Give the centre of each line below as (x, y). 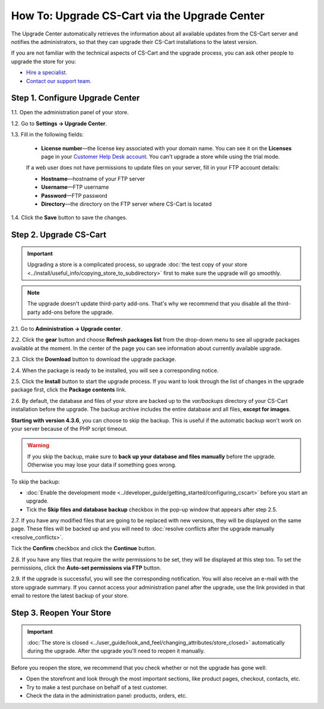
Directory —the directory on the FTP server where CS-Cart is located (127, 204)
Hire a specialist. (46, 73)
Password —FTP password (74, 195)
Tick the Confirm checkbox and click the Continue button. (83, 548)
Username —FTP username (75, 187)
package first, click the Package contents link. (69, 390)
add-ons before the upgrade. (78, 312)
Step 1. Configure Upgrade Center (76, 98)
